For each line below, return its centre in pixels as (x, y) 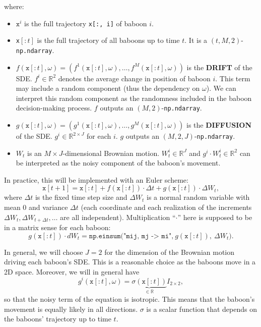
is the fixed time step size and (81, 197)
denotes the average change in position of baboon (134, 78)
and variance (48, 207)
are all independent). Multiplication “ (118, 217)
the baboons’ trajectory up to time (58, 319)
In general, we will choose (44, 252)
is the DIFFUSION (219, 125)
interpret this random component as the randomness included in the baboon (134, 98)
